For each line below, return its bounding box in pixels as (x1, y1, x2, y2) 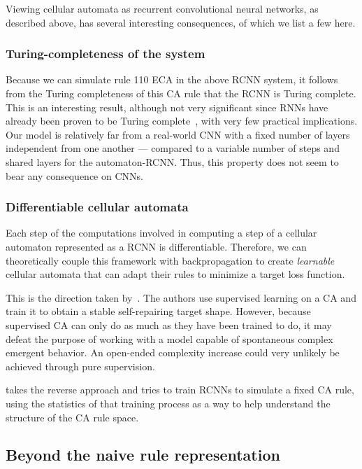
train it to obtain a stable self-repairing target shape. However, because (6, 304, 311, 318)
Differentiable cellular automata (6, 198, 189, 216)
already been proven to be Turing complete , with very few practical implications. (6, 113, 358, 128)
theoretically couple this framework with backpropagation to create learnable (6, 253, 335, 267)
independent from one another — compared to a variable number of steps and (6, 141, 340, 155)
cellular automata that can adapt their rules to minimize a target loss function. (6, 267, 345, 281)
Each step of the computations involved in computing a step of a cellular (6, 225, 317, 240)
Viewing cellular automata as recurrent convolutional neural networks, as (6, 1, 319, 15)
